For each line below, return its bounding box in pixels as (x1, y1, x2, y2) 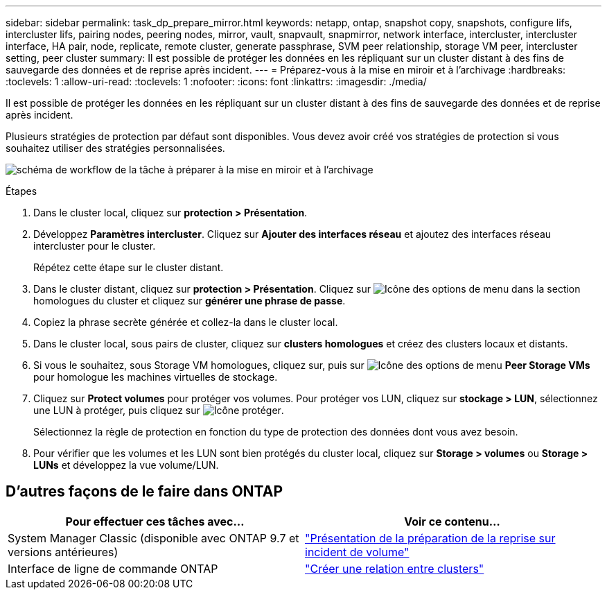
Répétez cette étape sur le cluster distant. (33, 261, 224, 273)
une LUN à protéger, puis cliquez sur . (33, 404, 284, 416)
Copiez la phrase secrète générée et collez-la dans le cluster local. (33, 316, 338, 328)
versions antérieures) (8, 544, 118, 559)
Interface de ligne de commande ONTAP (8, 561, 218, 576)
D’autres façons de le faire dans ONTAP (6, 483, 283, 501)
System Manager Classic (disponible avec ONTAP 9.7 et (8, 531, 299, 545)
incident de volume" (305, 544, 410, 559)
